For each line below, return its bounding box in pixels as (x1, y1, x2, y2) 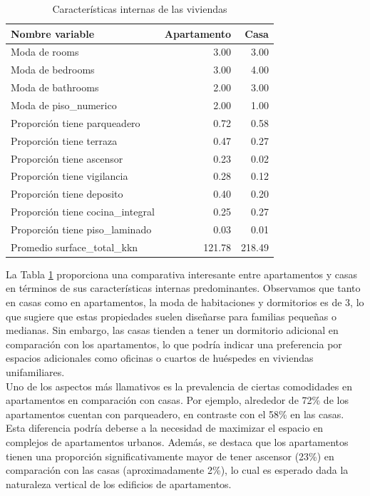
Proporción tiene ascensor (11, 151, 123, 166)
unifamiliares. (6, 364, 65, 379)
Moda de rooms (11, 44, 79, 59)
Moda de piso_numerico (11, 97, 117, 112)
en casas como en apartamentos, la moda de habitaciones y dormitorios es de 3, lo (6, 295, 364, 309)
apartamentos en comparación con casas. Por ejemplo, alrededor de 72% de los (6, 393, 349, 408)
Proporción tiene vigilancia (11, 168, 128, 183)
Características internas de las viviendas (52, 1, 227, 16)
